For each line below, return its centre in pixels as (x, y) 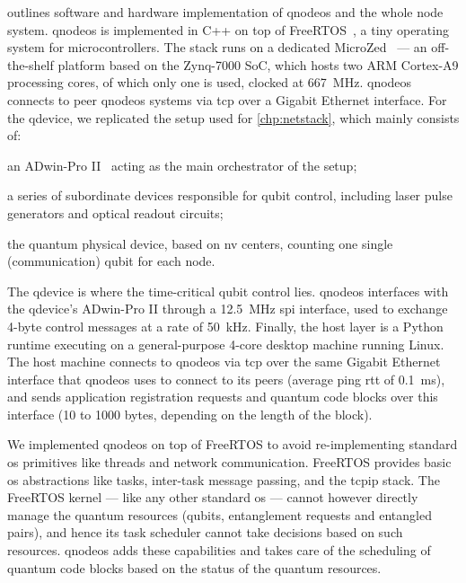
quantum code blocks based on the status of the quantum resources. (194, 567)
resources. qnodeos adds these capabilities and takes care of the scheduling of (219, 550)
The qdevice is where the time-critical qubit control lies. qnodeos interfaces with (228, 291)
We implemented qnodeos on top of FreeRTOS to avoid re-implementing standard (233, 444)
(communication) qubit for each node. (111, 261)
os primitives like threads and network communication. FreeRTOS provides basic (229, 462)
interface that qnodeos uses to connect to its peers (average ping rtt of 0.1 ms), (226, 379)
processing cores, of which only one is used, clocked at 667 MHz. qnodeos (210, 82)
